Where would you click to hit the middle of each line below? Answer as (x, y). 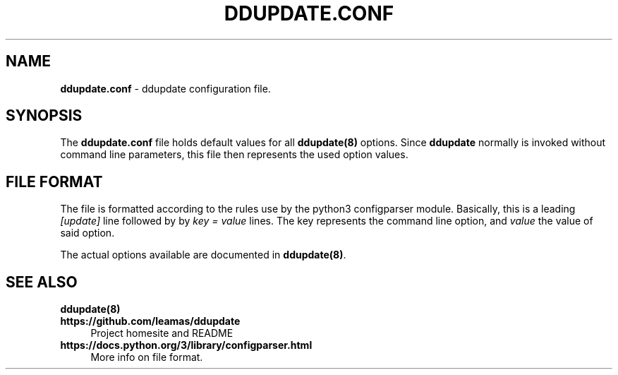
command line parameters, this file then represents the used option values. (234, 155)
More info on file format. (147, 357)
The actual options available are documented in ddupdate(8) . (203, 255)
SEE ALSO (42, 282)
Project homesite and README (162, 333)
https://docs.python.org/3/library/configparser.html (186, 345)
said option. (87, 233)
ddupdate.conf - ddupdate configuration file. (165, 88)
